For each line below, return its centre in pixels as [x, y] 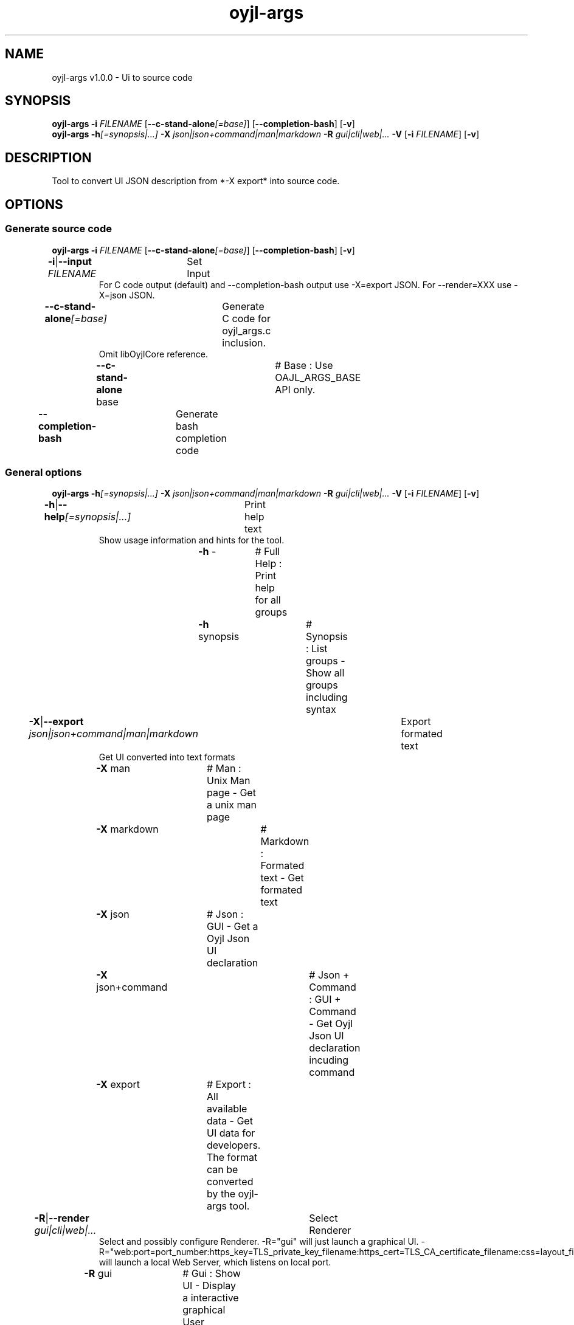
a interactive [211, 1298]
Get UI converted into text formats [167, 757]
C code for [246, 318]
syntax [321, 710]
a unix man [231, 805]
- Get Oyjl [331, 1024]
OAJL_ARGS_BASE [318, 377]
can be [222, 1170]
